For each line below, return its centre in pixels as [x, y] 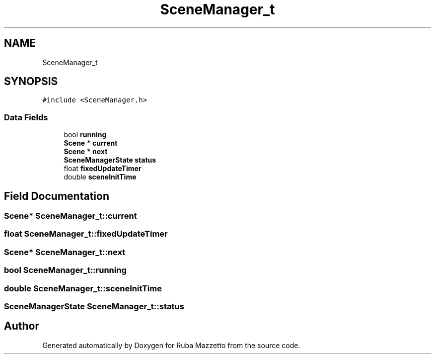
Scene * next [86, 152]
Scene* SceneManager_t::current [71, 216]
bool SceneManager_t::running [65, 270]
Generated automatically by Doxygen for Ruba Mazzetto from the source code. [171, 345]
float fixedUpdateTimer [103, 169]
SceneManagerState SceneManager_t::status [94, 306]
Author [22, 326]
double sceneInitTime [100, 177]
